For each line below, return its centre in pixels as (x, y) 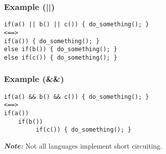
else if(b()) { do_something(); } (61, 49)
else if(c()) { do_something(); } (61, 57)
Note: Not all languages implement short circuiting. (83, 146)
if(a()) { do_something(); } (52, 41)
